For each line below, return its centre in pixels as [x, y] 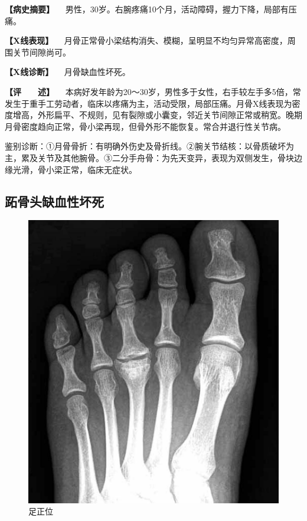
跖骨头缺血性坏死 [54, 201]
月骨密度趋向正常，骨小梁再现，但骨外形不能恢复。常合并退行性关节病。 [145, 126]
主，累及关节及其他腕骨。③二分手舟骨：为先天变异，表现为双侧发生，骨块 [149, 157]
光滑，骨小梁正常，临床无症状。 [75, 169]
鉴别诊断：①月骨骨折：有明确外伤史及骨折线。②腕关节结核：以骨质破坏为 [149, 146]
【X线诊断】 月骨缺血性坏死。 [68, 72]
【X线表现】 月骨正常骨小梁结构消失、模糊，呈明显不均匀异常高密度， [146, 40]
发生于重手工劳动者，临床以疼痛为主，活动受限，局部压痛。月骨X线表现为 [148, 103]
